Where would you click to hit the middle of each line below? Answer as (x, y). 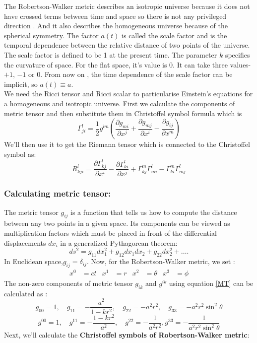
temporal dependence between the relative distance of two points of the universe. (127, 45)
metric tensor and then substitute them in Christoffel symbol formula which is (123, 113)
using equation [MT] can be (211, 283)
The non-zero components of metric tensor (68, 283)
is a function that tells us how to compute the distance (154, 212)
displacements (25, 242)
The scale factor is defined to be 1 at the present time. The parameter (111, 54)
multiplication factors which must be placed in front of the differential (110, 233)
